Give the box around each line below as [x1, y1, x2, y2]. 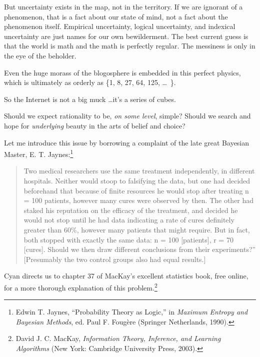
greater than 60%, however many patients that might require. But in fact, [23, 224, 250, 234]
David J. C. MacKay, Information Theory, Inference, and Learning [15, 333, 221, 343]
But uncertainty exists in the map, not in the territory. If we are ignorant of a [4, 1, 243, 11]
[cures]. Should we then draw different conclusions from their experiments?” [23, 244, 256, 254]
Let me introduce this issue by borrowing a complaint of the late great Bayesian [4, 137, 249, 147]
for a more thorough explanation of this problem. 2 [4, 280, 157, 292]
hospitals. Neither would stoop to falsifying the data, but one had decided [23, 175, 250, 185]
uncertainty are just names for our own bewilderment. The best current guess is [4, 30, 248, 41]
